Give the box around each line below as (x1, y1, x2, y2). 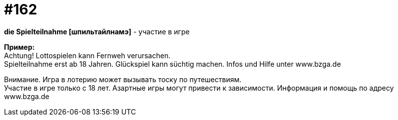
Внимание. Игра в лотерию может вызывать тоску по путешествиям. (4, 75, 242, 84)
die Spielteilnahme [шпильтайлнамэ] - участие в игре (4, 27, 190, 36)
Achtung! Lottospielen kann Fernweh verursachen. (4, 51, 171, 60)
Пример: (4, 42, 35, 51)
